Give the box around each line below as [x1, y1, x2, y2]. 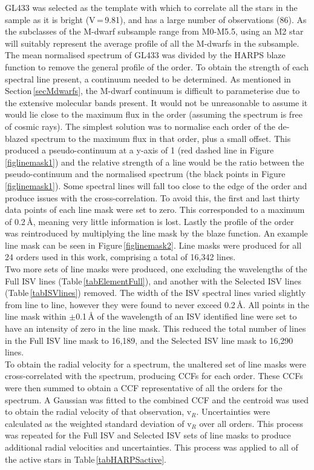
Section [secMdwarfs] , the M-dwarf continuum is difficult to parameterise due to [5, 84, 300, 97]
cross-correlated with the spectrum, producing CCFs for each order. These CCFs [5, 369, 303, 382]
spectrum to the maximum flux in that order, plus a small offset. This [31, 132, 291, 144]
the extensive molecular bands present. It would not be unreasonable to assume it [5, 96, 308, 109]
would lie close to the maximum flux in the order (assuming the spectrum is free [5, 108, 303, 121]
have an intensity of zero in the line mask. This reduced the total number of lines [5, 322, 306, 335]
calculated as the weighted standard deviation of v [5, 417, 192, 429]
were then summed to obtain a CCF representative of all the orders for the [5, 381, 283, 394]
